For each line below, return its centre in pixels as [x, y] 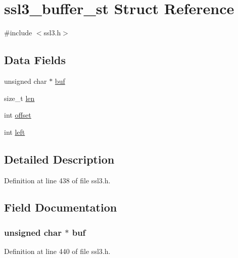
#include [18, 33]
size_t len [19, 98]
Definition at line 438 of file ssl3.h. [57, 180]
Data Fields [35, 60]
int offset [18, 115]
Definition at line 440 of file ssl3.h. [57, 251]
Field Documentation [61, 207]
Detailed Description [59, 159]
